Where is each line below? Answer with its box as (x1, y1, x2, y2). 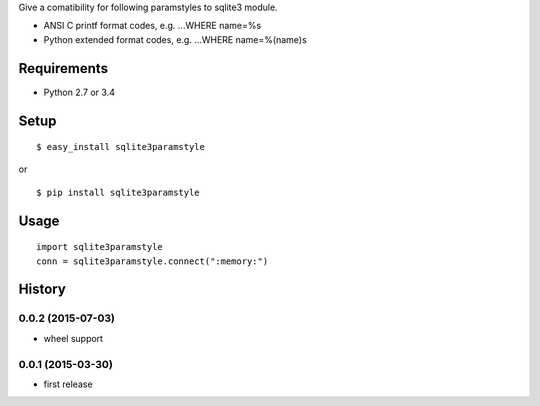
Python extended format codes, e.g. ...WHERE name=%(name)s (43, 33, 307, 45)
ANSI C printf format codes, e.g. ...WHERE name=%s (43, 20, 262, 32)
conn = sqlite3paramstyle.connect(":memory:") (36, 255, 269, 267)
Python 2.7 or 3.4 (43, 86, 115, 98)
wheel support (43, 332, 104, 344)
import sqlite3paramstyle (36, 241, 164, 253)
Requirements (18, 60, 109, 77)
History (18, 281, 67, 298)
